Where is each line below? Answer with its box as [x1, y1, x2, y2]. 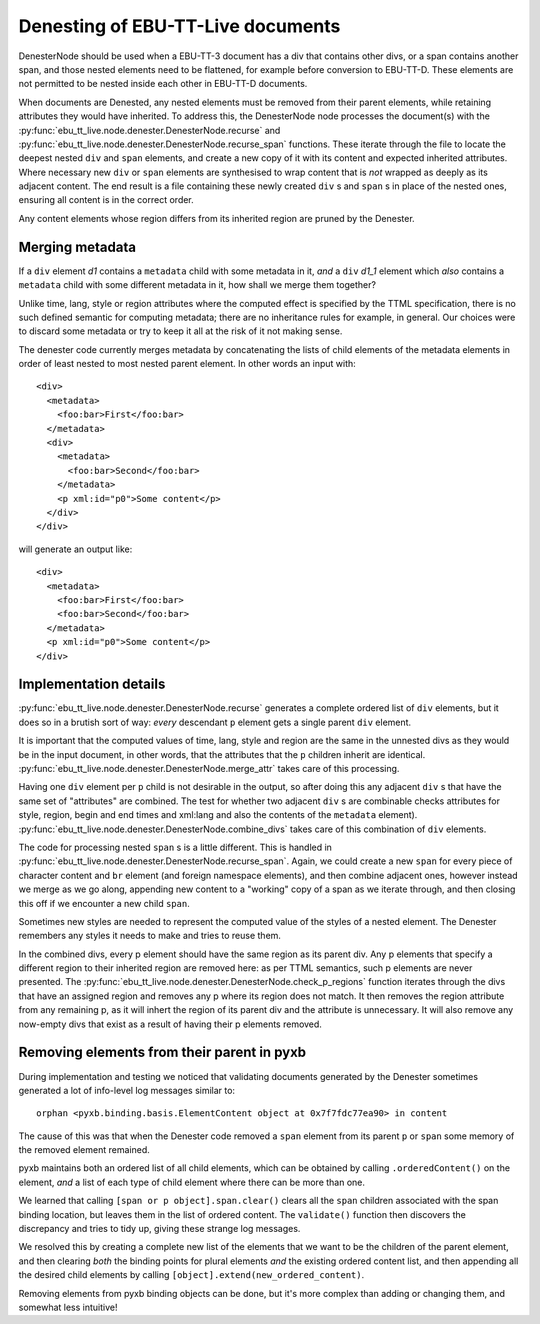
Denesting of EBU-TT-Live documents [18, 15, 341, 37]
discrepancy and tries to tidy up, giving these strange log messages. [18, 1223, 301, 1235]
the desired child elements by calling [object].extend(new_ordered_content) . [18, 1269, 365, 1281]
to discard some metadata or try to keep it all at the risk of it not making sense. [18, 325, 343, 337]
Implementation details [18, 676, 166, 693]
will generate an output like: [18, 543, 133, 555]
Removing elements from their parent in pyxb [18, 1044, 307, 1061]
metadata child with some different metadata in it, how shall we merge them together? [18, 279, 377, 291]
